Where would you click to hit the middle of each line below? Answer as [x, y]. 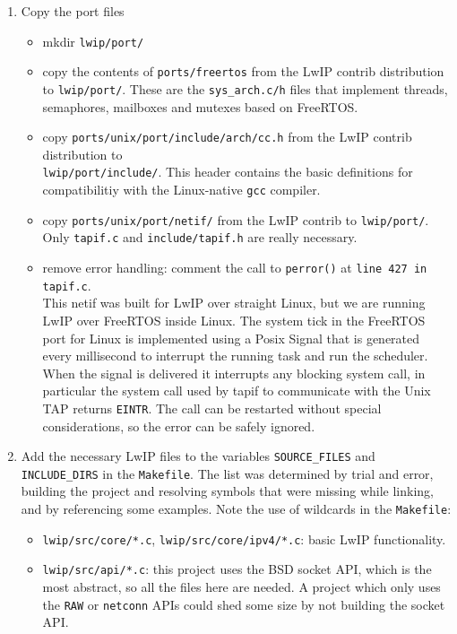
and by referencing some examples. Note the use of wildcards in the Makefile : [236, 509]
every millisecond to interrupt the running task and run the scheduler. [235, 356]
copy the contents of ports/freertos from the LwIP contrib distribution [243, 71]
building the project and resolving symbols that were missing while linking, [228, 491]
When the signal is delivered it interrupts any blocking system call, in [234, 373]
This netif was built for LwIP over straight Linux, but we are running [234, 303]
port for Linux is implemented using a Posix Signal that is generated [231, 338]
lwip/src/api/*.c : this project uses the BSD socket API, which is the [237, 569]
